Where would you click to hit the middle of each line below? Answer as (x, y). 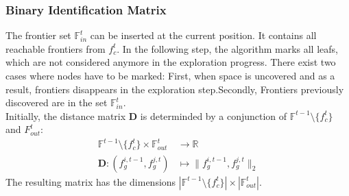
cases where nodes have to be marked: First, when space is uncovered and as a (170, 75)
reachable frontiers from (56, 48)
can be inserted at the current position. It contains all (203, 35)
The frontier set (38, 35)
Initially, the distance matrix (66, 115)
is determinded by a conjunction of (214, 115)
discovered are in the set (57, 102)
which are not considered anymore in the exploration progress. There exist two (171, 62)
